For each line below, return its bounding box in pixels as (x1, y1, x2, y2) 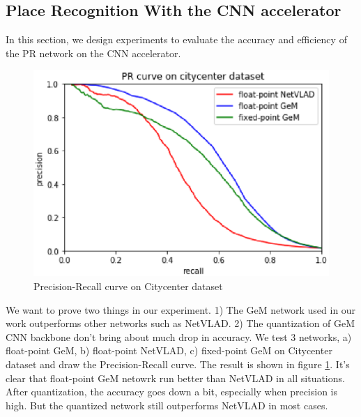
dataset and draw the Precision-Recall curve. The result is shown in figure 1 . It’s (6, 357, 350, 371)
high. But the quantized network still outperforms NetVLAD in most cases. (6, 397, 328, 412)
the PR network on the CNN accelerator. (6, 45, 181, 60)
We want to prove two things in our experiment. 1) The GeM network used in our (6, 302, 356, 317)
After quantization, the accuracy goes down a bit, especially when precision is (6, 384, 338, 399)
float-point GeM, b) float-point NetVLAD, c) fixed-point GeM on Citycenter (6, 343, 332, 358)
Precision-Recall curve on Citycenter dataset (33, 279, 223, 294)
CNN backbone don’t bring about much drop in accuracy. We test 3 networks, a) (6, 329, 352, 344)
